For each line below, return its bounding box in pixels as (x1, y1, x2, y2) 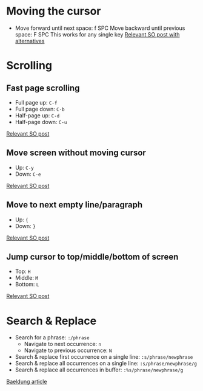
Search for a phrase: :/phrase (15, 334, 90, 341)
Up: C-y (15, 164, 35, 171)
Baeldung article (6, 378, 47, 386)
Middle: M (15, 274, 38, 282)
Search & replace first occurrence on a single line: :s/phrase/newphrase (15, 353, 193, 361)
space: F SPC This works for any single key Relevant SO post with (15, 30, 180, 38)
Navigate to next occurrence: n (24, 341, 102, 348)
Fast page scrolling (6, 83, 80, 93)
